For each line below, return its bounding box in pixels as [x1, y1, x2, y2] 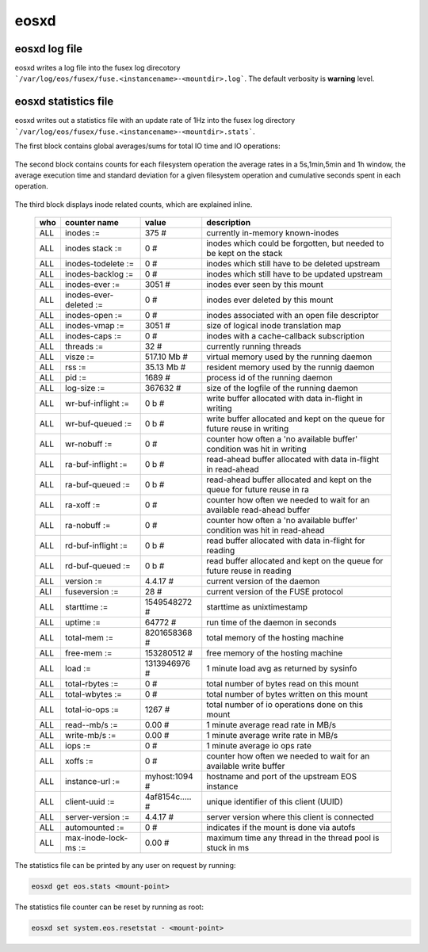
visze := [64, 351, 95, 362]
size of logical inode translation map [206, 320, 342, 331]
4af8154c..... [144, 791, 192, 802]
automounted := [64, 822, 125, 833]
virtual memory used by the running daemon [206, 351, 373, 362]
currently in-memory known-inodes [206, 227, 340, 239]
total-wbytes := [64, 689, 123, 700]
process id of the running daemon [206, 373, 333, 384]
